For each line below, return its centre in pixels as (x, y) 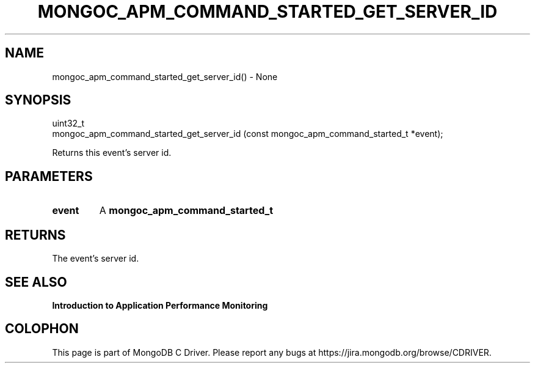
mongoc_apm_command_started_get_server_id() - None (165, 76)
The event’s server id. (96, 259)
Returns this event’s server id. (112, 153)
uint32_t (68, 123)
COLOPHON (42, 329)
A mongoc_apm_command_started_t (186, 211)
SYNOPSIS (38, 100)
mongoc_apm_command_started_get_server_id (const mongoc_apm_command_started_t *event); (248, 134)
